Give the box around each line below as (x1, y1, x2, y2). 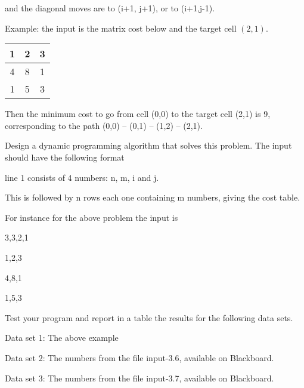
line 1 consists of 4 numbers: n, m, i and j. (5, 171, 159, 183)
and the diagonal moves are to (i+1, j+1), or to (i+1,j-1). (5, 2, 215, 14)
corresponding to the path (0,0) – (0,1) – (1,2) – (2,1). (5, 119, 203, 131)
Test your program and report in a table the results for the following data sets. (5, 311, 293, 324)
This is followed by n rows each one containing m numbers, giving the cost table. (5, 191, 300, 204)
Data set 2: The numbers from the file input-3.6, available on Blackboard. (5, 351, 274, 364)
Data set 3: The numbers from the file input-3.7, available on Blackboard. (5, 371, 274, 384)
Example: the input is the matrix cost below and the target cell (5, 21, 237, 34)
